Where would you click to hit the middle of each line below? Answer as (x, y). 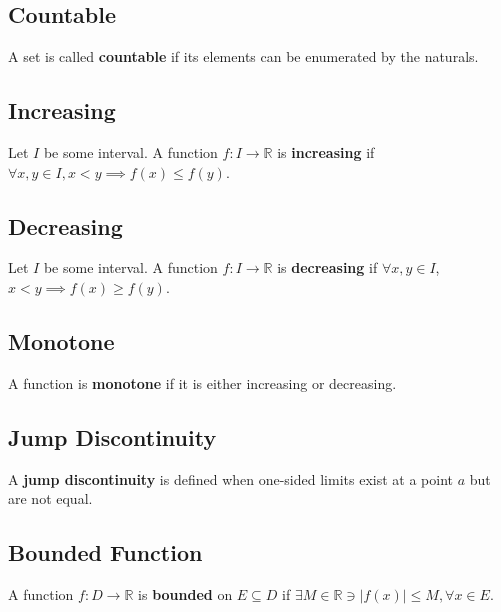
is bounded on (185, 593)
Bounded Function (105, 552)
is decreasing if (327, 267)
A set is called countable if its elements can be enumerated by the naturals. (243, 56)
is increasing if (326, 152)
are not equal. (50, 498)
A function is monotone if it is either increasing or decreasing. (202, 382)
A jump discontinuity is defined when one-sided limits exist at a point (230, 478)
